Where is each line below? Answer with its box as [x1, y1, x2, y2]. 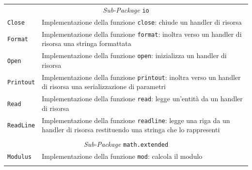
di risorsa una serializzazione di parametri [42, 81, 166, 92]
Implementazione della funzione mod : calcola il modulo [42, 151, 203, 161]
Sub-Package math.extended [83, 139, 169, 149]
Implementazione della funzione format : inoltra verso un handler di [42, 29, 242, 39]
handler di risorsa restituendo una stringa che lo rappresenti [42, 124, 220, 135]
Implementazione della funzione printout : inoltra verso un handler [42, 72, 241, 82]
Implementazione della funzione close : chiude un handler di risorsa [42, 16, 242, 27]
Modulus [7, 154, 32, 161]
